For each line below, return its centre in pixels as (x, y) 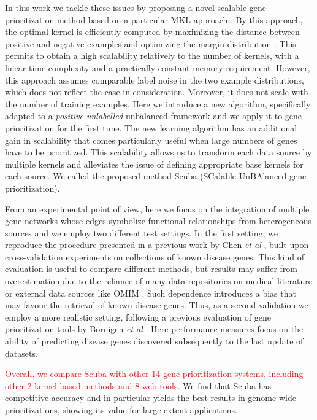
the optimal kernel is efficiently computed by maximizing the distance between (152, 32)
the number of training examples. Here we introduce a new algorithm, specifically (158, 103)
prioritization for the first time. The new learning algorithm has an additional (151, 127)
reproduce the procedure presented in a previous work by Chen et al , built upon (157, 245)
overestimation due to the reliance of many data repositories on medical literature (158, 281)
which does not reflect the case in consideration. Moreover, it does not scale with (157, 92)
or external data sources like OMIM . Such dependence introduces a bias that (151, 293)
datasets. (21, 353)
